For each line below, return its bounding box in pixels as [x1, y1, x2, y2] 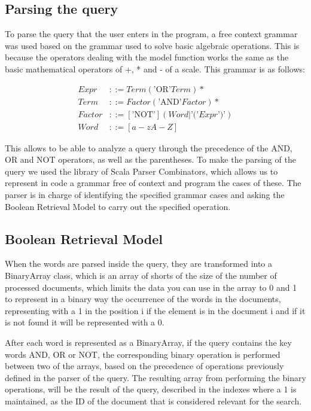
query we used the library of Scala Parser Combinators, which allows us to [5, 165, 278, 177]
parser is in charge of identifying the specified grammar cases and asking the [5, 188, 285, 201]
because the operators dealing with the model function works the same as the [5, 51, 289, 63]
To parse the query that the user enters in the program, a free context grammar [5, 28, 298, 40]
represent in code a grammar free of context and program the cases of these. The [5, 176, 301, 189]
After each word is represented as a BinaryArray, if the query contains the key [5, 336, 292, 349]
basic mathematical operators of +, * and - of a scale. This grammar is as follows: [5, 62, 305, 75]
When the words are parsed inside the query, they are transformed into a [5, 257, 273, 270]
